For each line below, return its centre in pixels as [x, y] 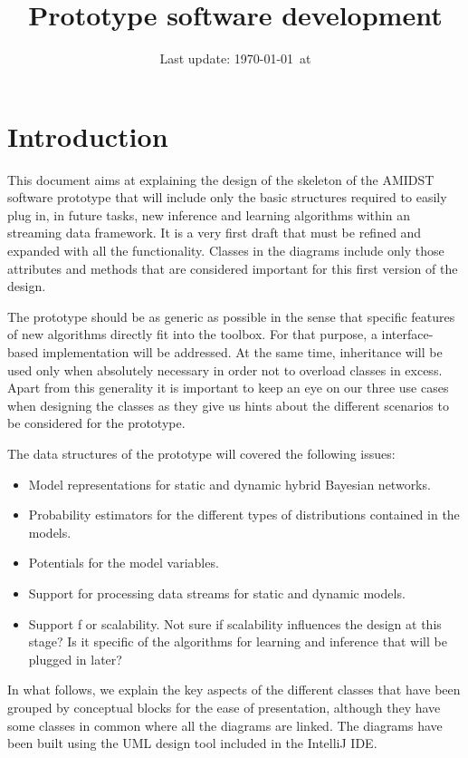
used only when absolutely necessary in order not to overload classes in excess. [225, 369]
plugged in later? [75, 659]
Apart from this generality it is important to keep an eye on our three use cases [228, 388]
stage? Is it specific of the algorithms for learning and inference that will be [238, 641]
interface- [407, 334]
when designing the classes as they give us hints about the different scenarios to [228, 405]
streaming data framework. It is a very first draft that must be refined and [215, 233]
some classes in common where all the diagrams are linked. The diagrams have [225, 725]
